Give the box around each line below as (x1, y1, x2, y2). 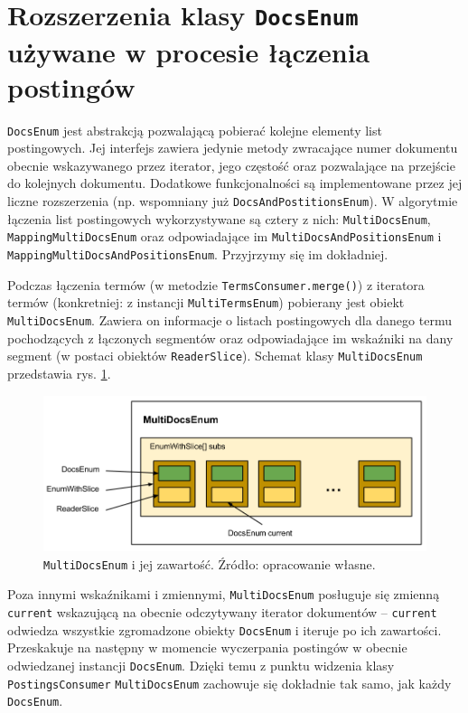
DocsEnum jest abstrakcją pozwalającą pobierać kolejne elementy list (7, 120, 382, 139)
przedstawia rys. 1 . (7, 363, 111, 382)
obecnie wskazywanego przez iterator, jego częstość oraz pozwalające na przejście (7, 155, 455, 174)
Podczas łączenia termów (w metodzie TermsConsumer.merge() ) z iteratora (7, 275, 425, 294)
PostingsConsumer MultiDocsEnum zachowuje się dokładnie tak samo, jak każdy (7, 673, 452, 692)
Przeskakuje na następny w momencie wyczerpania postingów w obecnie (7, 638, 407, 657)
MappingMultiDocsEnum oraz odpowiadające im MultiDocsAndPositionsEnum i (7, 227, 442, 246)
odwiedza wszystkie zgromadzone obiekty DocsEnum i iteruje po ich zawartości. (7, 620, 442, 639)
